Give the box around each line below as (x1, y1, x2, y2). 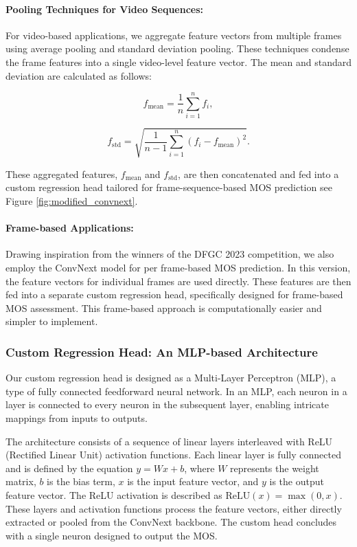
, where (184, 460, 215, 475)
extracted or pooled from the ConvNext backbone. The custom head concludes (5, 515, 337, 529)
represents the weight (230, 460, 319, 475)
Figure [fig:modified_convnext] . (5, 194, 138, 208)
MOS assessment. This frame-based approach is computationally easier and (5, 300, 322, 315)
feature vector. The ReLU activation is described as (5, 487, 222, 502)
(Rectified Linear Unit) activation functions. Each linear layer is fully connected (5, 447, 341, 462)
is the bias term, (47, 474, 115, 489)
